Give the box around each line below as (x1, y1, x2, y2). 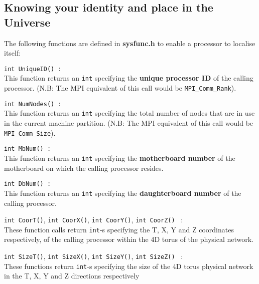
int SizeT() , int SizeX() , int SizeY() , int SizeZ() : (4, 251, 183, 261)
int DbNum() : (4, 180, 51, 188)
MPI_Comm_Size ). (4, 127, 56, 138)
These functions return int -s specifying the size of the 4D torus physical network (4, 260, 253, 271)
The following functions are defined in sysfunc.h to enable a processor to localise (4, 38, 255, 48)
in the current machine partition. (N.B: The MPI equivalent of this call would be (4, 118, 253, 128)
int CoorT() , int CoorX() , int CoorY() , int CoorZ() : (4, 214, 183, 225)
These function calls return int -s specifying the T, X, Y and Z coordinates (4, 224, 234, 234)
